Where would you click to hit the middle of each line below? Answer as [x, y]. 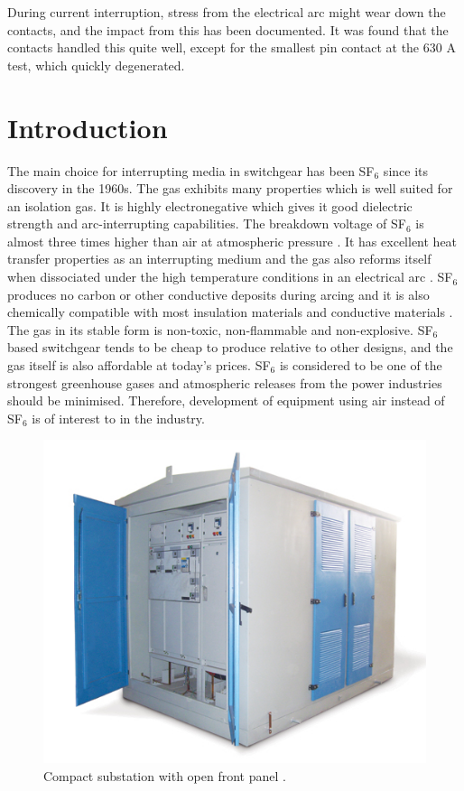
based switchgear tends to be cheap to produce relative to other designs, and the [230, 347]
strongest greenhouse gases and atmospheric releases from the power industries [225, 382]
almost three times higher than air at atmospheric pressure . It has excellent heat [232, 241]
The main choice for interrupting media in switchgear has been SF [191, 170]
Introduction [88, 127]
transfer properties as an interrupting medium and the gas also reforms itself [219, 259]
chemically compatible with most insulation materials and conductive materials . [230, 312]
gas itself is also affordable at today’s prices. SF [139, 365]
